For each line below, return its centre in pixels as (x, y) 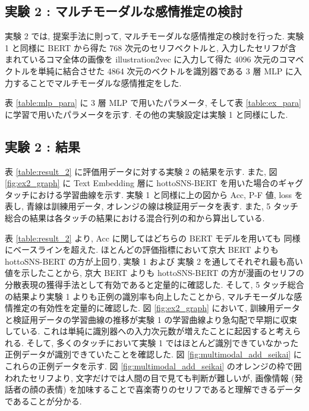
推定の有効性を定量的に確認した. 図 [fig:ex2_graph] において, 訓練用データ (156, 308)
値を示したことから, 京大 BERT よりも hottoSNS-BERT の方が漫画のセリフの (154, 273)
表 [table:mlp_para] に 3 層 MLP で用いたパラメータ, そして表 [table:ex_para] (153, 103)
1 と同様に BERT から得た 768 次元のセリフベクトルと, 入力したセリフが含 (151, 47)
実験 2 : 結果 (42, 146)
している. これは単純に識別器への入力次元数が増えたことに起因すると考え (149, 331)
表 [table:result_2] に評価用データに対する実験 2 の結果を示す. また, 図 (141, 171)
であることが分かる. (43, 401)
